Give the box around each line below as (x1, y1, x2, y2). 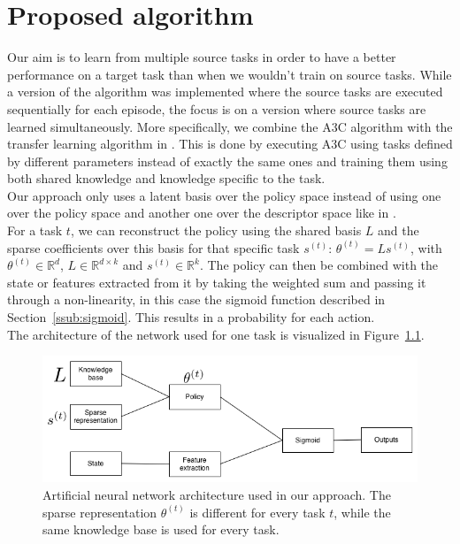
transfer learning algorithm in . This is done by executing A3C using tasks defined (7, 134, 453, 153)
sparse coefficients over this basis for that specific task (7, 238, 300, 257)
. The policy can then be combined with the (199, 256, 439, 274)
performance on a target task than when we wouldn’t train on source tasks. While (7, 65, 452, 83)
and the (378, 221, 419, 240)
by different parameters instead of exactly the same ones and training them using (7, 151, 448, 170)
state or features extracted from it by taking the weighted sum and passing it (7, 272, 426, 291)
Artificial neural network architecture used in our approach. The (42, 486, 391, 504)
